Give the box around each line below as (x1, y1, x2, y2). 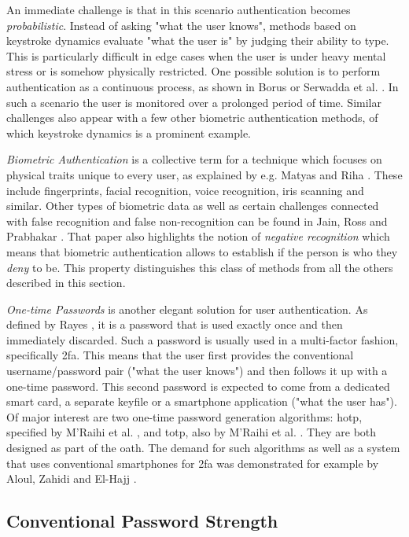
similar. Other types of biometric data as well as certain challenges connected (6, 197, 379, 214)
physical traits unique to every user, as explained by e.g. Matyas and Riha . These (6, 166, 403, 182)
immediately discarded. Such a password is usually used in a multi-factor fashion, (6, 331, 399, 348)
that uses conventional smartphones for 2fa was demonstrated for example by (6, 454, 379, 471)
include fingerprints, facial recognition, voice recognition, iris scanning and (6, 182, 364, 198)
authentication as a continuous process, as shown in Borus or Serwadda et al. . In (6, 78, 399, 94)
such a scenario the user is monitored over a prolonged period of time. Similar (6, 94, 381, 110)
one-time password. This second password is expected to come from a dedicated (6, 377, 390, 394)
